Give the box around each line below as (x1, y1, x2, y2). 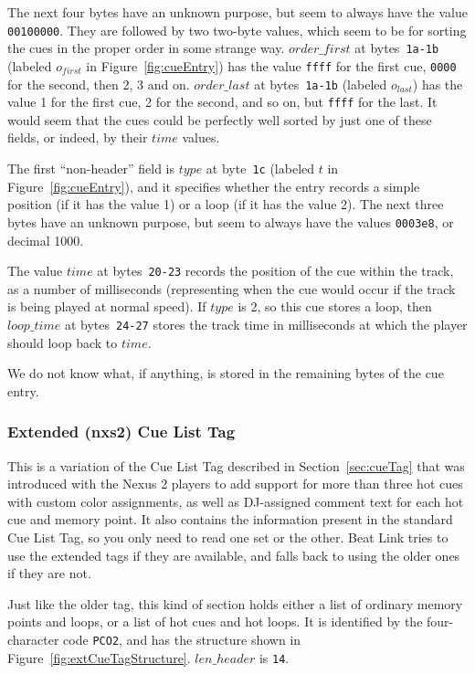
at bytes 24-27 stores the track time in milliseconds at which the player (64, 315, 468, 333)
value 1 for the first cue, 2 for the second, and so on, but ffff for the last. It (7, 92, 438, 111)
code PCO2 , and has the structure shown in (63, 630, 301, 648)
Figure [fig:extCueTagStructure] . (7, 648, 191, 667)
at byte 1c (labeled (206, 159, 315, 178)
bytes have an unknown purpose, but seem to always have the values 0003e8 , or (7, 212, 454, 231)
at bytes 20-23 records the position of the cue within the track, (97, 261, 454, 280)
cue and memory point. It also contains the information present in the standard (7, 510, 453, 529)
